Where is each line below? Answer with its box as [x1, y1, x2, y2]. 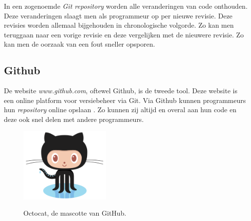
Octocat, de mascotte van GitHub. [23, 208, 126, 218]
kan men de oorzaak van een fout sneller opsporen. [4, 39, 155, 49]
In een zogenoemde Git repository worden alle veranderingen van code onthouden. [4, 1, 248, 11]
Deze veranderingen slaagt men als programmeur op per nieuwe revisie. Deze [4, 10, 233, 20]
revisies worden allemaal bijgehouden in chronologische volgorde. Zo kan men [4, 20, 234, 30]
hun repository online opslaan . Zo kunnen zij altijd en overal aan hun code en [4, 104, 236, 115]
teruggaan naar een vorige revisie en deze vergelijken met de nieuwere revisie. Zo [4, 29, 244, 39]
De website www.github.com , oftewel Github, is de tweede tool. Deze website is [4, 85, 237, 96]
